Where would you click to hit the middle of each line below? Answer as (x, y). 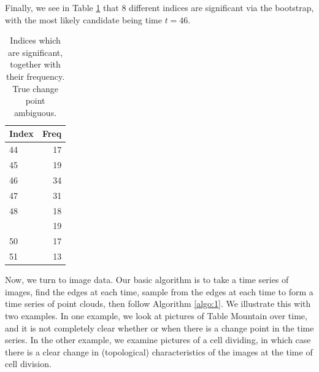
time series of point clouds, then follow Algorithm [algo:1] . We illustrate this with (158, 304)
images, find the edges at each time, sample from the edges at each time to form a (159, 291)
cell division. (28, 364)
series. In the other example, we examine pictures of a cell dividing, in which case (158, 340)
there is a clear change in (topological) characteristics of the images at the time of (159, 351)
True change (35, 88)
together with (35, 64)
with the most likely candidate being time (83, 19)
